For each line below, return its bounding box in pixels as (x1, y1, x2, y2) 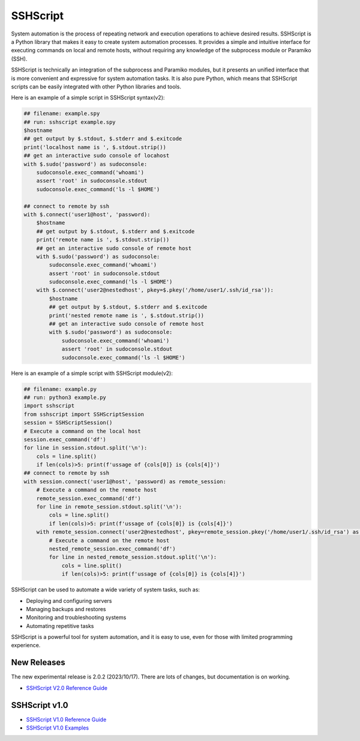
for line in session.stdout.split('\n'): (23, 445, 148, 451)
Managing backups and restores (26, 605, 106, 612)
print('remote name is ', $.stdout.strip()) (36, 236, 170, 243)
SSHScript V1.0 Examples (26, 724, 89, 731)
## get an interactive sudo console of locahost (23, 152, 170, 159)
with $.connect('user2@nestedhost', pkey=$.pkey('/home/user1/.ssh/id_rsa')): (36, 287, 274, 294)
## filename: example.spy (23, 110, 100, 117)
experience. (11, 642, 41, 649)
